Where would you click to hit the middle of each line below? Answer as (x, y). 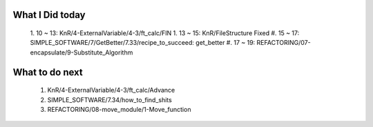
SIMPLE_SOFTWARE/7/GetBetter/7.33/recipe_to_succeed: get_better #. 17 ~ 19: (143, 43)
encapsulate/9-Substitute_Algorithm (82, 52)
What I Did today (49, 15)
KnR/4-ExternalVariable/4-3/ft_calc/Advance (111, 90)
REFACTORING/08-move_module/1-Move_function (119, 109)
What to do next (48, 72)
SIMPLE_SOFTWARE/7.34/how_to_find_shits (109, 99)
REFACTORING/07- (284, 43)
